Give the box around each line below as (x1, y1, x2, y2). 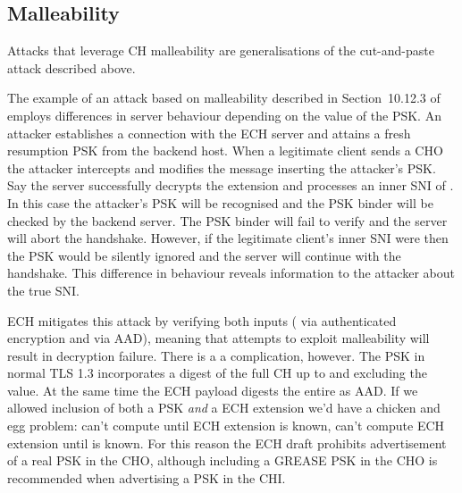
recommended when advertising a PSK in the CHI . (7, 468, 286, 487)
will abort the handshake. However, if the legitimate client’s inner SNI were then (7, 229, 449, 247)
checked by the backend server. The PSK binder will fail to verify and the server (7, 211, 448, 230)
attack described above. (7, 58, 136, 77)
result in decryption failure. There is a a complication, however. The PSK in (7, 346, 425, 364)
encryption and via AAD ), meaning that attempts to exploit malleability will (7, 329, 430, 347)
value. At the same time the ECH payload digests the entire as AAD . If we (7, 380, 418, 399)
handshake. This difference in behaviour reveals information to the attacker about (7, 263, 455, 282)
